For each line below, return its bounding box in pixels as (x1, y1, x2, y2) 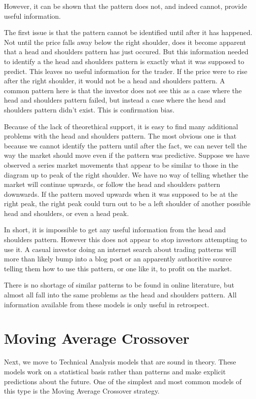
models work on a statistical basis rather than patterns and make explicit (4, 366, 226, 376)
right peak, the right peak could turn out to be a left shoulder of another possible (4, 198, 251, 209)
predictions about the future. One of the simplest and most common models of (4, 376, 242, 386)
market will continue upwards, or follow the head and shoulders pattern (4, 179, 220, 189)
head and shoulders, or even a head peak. (4, 208, 129, 218)
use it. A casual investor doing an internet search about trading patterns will (4, 244, 236, 254)
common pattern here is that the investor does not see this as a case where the (4, 85, 242, 95)
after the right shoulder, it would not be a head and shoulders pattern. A (4, 75, 225, 86)
